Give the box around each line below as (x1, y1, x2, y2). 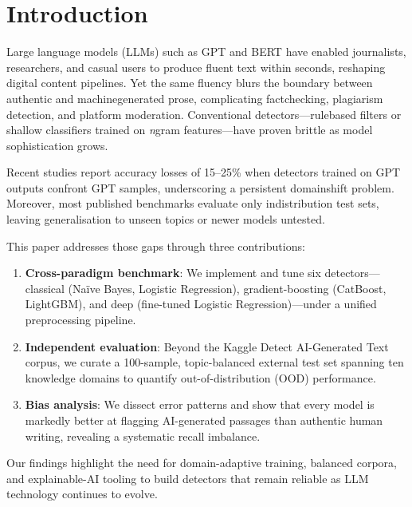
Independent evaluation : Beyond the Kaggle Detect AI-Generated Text (25, 338, 389, 355)
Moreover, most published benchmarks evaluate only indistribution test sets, (6, 195, 379, 212)
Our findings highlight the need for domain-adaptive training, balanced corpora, (6, 454, 397, 471)
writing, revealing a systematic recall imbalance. (25, 427, 261, 444)
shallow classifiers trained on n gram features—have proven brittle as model (6, 121, 373, 138)
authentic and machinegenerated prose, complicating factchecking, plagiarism (6, 89, 383, 106)
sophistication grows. (6, 137, 108, 153)
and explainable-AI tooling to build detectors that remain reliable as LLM (6, 469, 369, 486)
